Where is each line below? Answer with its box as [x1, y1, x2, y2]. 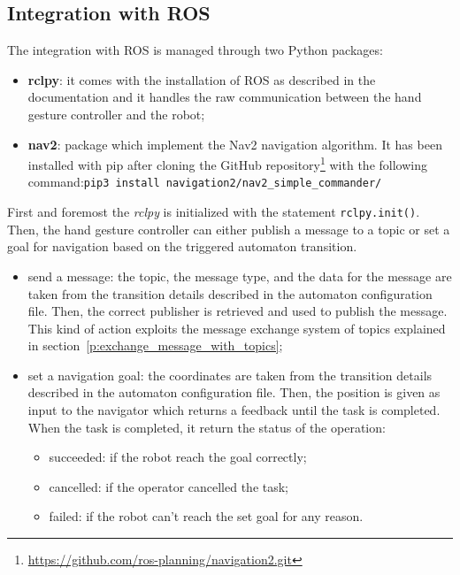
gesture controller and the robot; [27, 104, 205, 123]
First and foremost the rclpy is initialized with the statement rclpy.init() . [7, 203, 420, 221]
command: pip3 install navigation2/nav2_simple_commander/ [27, 172, 382, 191]
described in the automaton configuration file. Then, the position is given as [27, 383, 441, 402]
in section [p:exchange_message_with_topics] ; [27, 336, 283, 355]
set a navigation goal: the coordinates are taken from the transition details [27, 365, 433, 384]
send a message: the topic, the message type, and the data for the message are [27, 266, 452, 285]
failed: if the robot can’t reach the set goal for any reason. [49, 507, 364, 525]
